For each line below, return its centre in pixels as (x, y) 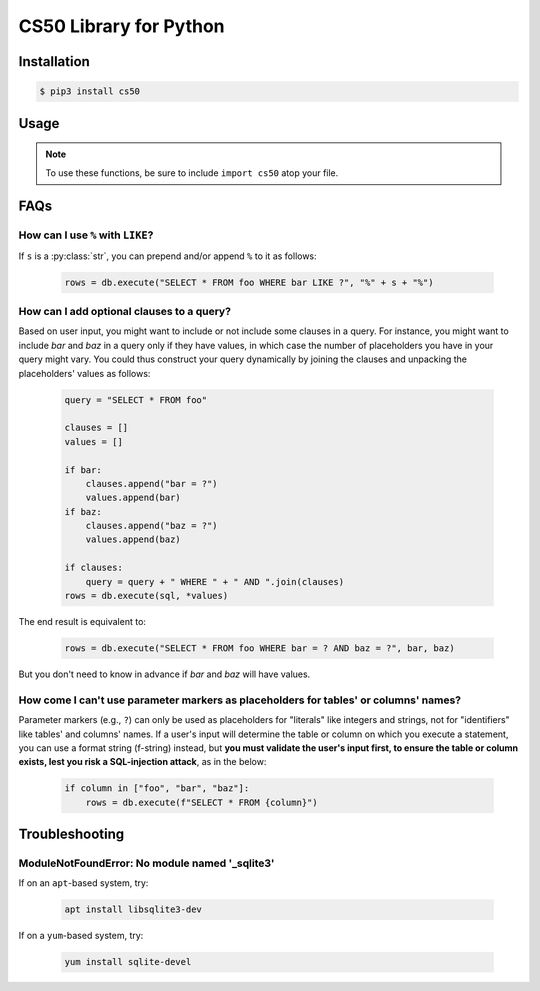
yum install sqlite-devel (128, 962)
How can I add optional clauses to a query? (125, 312)
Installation (54, 61)
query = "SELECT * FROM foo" (136, 399)
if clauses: (94, 568)
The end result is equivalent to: (82, 622)
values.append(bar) (133, 498)
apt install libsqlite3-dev (133, 909)
